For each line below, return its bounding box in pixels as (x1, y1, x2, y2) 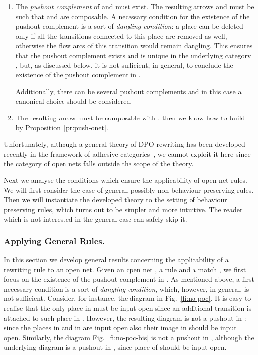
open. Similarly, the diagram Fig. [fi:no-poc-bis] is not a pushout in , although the (4, 332, 254, 342)
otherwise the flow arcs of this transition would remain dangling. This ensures (15, 40, 253, 51)
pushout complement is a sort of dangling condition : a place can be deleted (15, 21, 243, 31)
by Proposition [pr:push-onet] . (15, 122, 108, 132)
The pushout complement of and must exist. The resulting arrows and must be (15, 1, 254, 11)
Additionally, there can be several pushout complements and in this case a (15, 86, 242, 96)
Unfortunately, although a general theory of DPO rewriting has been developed (4, 139, 245, 149)
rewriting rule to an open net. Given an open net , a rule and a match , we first (4, 264, 246, 274)
